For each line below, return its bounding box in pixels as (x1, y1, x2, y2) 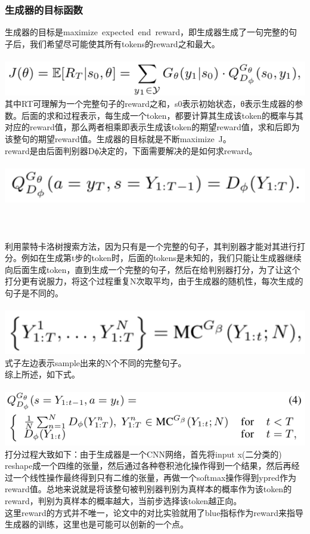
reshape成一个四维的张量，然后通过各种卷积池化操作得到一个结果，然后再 (5, 459, 292, 472)
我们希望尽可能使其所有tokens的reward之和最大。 (29, 37, 220, 50)
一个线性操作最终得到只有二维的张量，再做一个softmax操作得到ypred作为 (13, 471, 296, 483)
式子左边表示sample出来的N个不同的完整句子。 (5, 356, 187, 369)
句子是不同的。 (5, 286, 63, 299)
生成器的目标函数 (5, 2, 83, 17)
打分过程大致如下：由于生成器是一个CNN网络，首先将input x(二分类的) (5, 447, 282, 460)
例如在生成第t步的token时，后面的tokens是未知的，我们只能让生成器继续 (21, 251, 302, 264)
